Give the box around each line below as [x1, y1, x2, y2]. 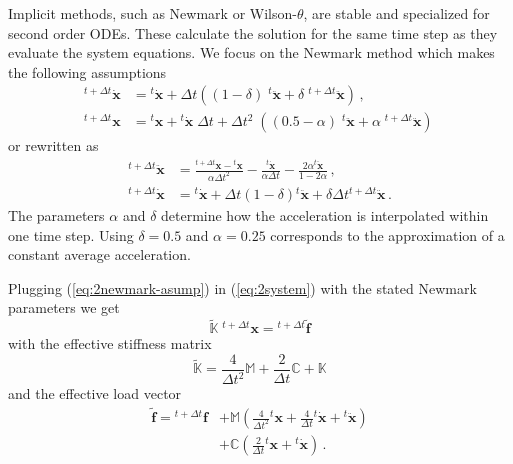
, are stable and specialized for [303, 3, 490, 23]
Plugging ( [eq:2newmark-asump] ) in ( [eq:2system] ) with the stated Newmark [8, 277, 477, 298]
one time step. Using [8, 224, 134, 245]
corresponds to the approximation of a [270, 224, 505, 245]
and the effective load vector [8, 383, 182, 404]
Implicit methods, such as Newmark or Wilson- [8, 3, 297, 23]
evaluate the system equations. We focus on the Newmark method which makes [8, 42, 495, 63]
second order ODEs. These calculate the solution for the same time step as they [8, 22, 498, 43]
